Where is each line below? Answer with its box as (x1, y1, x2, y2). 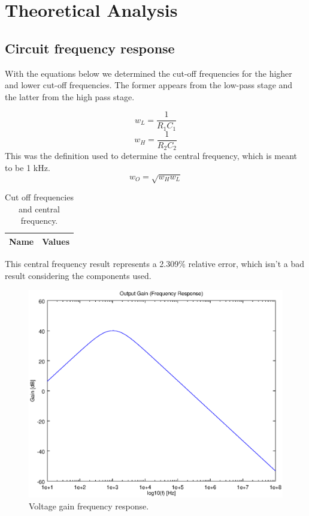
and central (19, 202, 60, 215)
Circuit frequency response (5, 38, 175, 57)
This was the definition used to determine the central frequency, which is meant (5, 149, 298, 162)
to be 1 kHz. (5, 161, 50, 173)
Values (42, 235, 70, 247)
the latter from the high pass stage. (5, 90, 135, 103)
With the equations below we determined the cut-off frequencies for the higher (5, 67, 292, 79)
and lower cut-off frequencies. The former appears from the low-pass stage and (5, 79, 293, 91)
